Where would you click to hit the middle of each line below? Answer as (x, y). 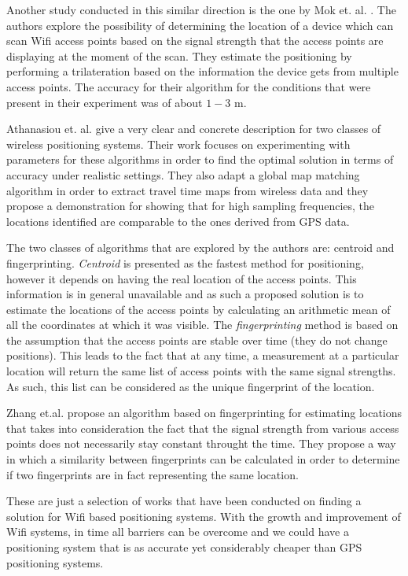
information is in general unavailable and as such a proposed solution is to (185, 294)
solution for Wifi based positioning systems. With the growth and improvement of (204, 516)
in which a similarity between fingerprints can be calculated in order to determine (203, 459)
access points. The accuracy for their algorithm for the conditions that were (189, 86)
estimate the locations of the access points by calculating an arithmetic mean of (198, 309)
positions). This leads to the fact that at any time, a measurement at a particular (203, 355)
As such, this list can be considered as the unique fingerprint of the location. (191, 386)
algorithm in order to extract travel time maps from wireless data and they (187, 190)
